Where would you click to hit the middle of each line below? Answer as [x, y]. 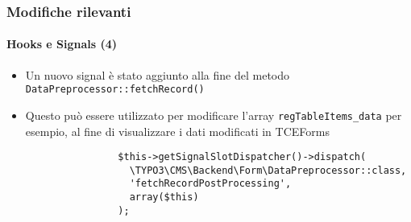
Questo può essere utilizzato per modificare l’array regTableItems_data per [214, 115]
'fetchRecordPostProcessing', [210, 184]
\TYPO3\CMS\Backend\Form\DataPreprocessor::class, [268, 170]
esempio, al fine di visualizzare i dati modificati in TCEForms [177, 131]
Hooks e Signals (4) [62, 44]
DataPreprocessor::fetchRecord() [115, 90]
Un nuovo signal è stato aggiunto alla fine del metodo [158, 74]
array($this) [164, 197]
